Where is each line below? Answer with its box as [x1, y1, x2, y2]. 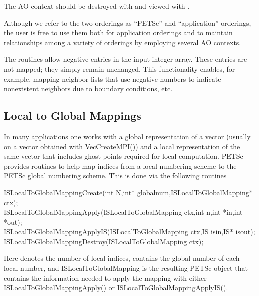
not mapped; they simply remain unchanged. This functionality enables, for [4, 63, 235, 74]
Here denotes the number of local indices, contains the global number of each [4, 253, 240, 263]
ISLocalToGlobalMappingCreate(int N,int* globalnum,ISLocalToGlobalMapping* [4, 187, 253, 197]
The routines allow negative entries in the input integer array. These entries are [4, 54, 247, 64]
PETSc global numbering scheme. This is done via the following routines [4, 170, 227, 181]
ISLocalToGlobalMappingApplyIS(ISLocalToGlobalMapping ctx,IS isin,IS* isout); [4, 226, 255, 237]
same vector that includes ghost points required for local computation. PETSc [4, 151, 243, 161]
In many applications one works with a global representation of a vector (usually [4, 131, 251, 141]
